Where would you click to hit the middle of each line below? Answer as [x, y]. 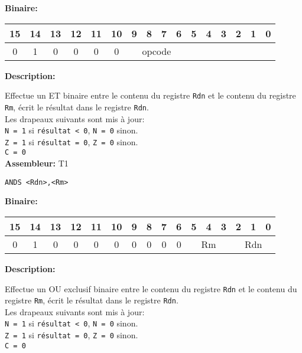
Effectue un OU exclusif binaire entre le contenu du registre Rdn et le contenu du [151, 288]
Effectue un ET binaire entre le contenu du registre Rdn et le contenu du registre [150, 95]
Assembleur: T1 [37, 163]
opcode [157, 51]
